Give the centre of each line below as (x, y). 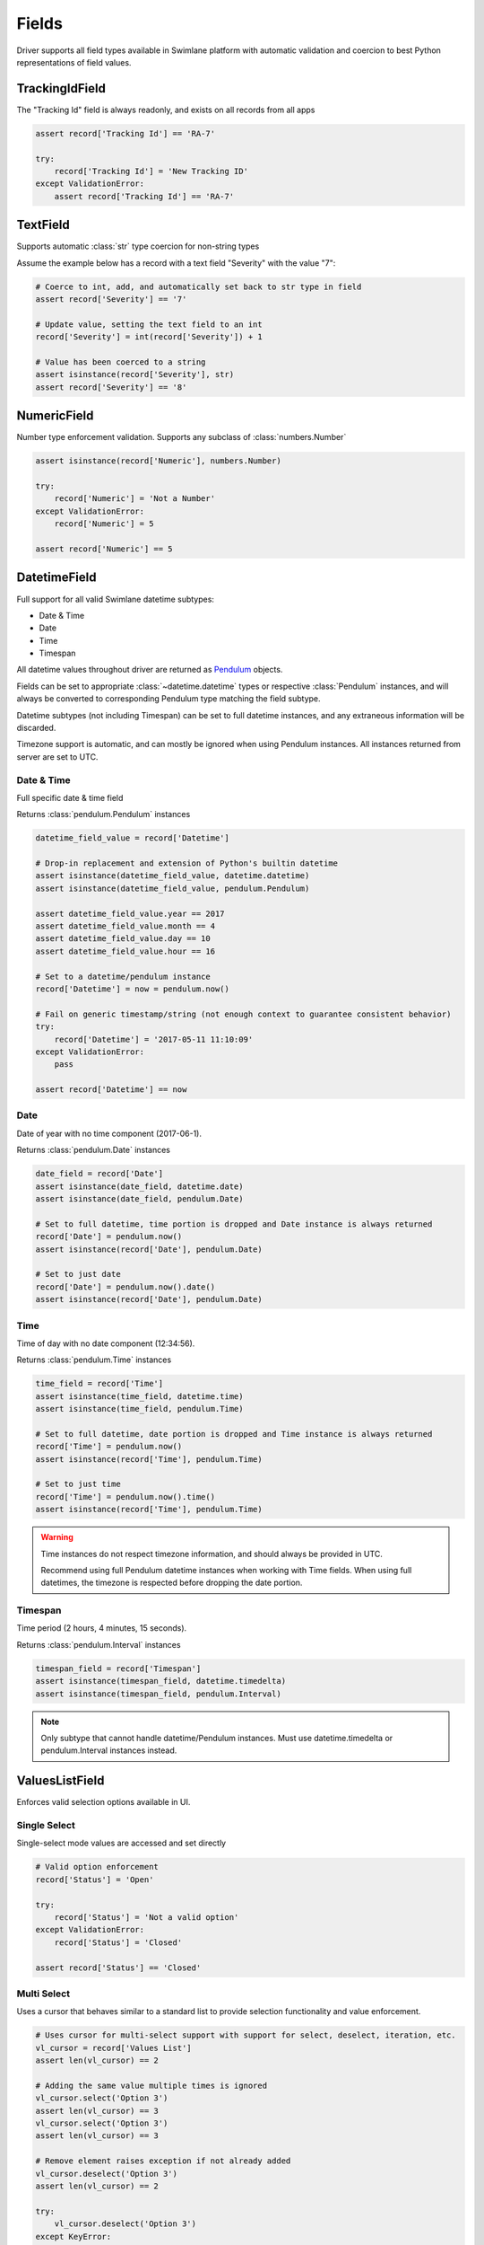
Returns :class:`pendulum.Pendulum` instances (104, 814)
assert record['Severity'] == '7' (111, 299)
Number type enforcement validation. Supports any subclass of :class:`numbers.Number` (181, 437)
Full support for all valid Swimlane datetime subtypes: (116, 599)
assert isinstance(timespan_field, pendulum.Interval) (158, 1694)
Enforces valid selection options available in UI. (104, 1802)
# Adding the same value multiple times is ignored (151, 2085)
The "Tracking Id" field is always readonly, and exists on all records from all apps (166, 110)
